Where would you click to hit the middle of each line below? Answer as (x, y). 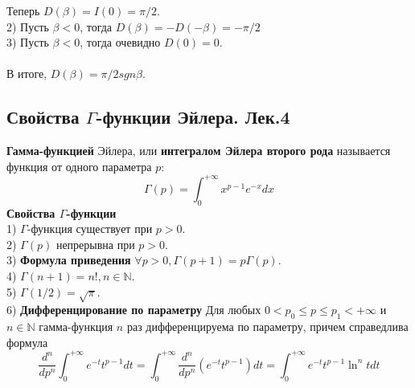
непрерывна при (95, 244)
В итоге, (27, 74)
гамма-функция (76, 327)
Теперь (23, 10)
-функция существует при (90, 229)
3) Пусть (28, 42)
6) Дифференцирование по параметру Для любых (134, 310)
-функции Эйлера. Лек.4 (193, 117)
